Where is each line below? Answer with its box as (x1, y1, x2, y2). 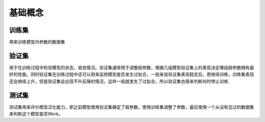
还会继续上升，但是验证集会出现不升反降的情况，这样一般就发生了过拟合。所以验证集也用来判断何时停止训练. (9, 78, 230, 84)
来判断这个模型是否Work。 (9, 111, 63, 117)
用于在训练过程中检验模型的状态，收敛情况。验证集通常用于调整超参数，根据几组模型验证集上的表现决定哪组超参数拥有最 (9, 64, 254, 71)
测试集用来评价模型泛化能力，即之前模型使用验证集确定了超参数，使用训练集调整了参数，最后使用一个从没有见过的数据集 (9, 104, 254, 110)
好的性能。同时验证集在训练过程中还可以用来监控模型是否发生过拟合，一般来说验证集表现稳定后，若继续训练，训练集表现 (9, 72, 254, 77)
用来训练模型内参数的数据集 (9, 39, 65, 45)
